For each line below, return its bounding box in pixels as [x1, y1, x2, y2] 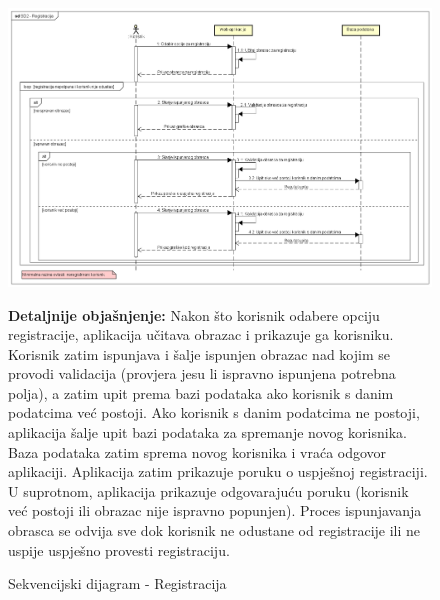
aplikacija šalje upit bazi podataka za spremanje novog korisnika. [8, 422, 407, 443]
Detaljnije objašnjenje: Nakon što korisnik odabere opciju [8, 304, 380, 325]
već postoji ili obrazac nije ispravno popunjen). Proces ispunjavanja [8, 500, 422, 521]
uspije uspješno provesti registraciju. [8, 539, 230, 560]
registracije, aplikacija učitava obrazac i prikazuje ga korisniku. [8, 324, 394, 345]
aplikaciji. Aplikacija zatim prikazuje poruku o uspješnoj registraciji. [8, 461, 428, 482]
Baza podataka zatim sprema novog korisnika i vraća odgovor [8, 441, 387, 462]
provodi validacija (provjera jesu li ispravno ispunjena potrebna [8, 363, 396, 384]
